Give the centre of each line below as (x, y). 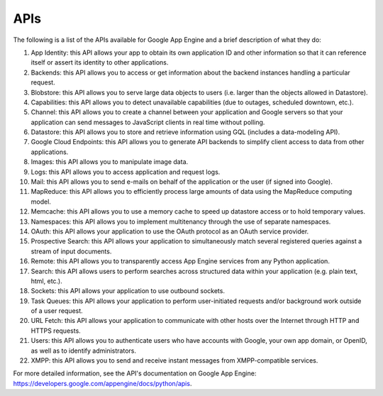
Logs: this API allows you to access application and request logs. (126, 172)
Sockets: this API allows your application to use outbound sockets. (128, 291)
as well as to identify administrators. (83, 351)
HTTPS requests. (56, 331)
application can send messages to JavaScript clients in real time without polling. (148, 122)
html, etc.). (47, 281)
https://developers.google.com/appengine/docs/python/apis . (102, 383)
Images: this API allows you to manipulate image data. (110, 162)
